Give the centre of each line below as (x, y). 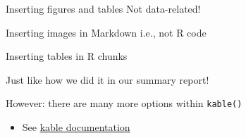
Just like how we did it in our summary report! (107, 79)
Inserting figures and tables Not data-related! (103, 8)
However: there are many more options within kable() (124, 103)
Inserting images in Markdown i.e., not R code (106, 32)
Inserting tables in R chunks (67, 56)
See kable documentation (76, 127)
